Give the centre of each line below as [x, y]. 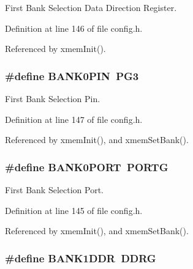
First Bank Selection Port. [54, 190]
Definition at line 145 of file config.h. [74, 210]
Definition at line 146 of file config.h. [74, 28]
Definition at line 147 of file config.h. [74, 119]
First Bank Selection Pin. [53, 98]
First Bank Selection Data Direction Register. [91, 7]
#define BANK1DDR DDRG [81, 258]
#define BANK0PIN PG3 [72, 76]
